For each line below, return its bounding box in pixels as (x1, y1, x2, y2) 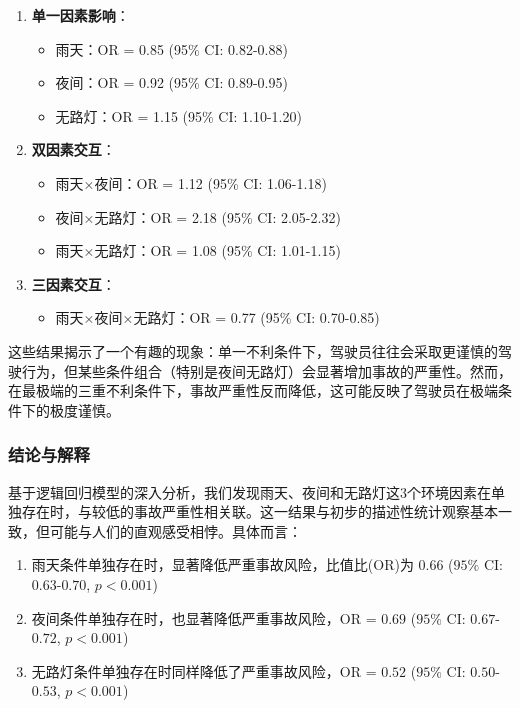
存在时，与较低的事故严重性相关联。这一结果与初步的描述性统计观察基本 (21, 501, 498, 522)
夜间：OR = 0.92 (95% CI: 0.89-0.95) (55, 72, 288, 93)
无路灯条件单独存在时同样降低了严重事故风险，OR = (31, 660, 377, 681)
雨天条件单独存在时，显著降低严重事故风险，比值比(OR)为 (31, 554, 414, 575)
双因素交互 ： (31, 139, 116, 160)
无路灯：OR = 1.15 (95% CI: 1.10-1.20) (55, 105, 302, 126)
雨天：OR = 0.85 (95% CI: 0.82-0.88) (55, 38, 288, 59)
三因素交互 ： (31, 273, 116, 294)
